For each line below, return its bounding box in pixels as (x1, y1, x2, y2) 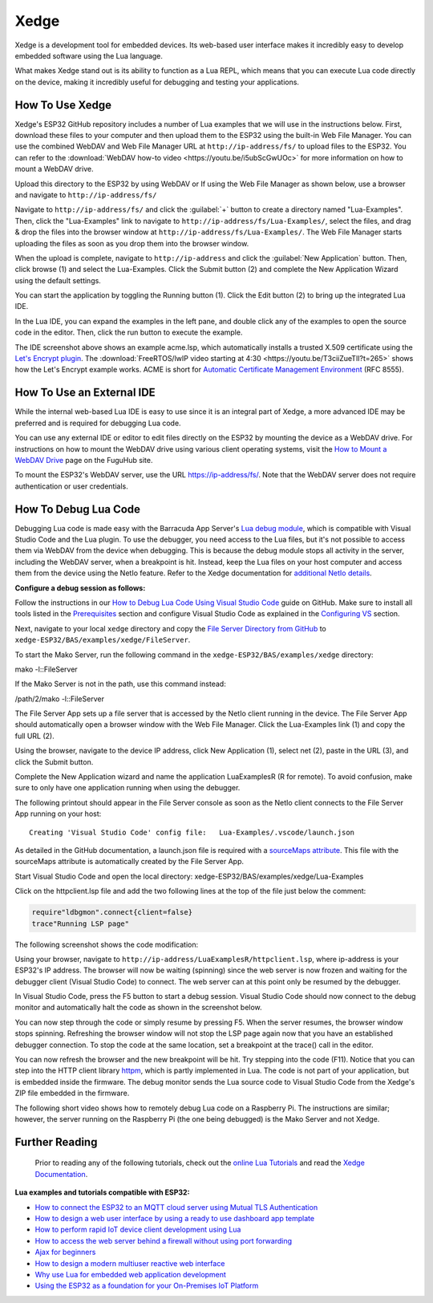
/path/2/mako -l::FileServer (14, 694, 104, 704)
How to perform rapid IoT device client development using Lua (34, 1224, 241, 1235)
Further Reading (14, 1135, 98, 1149)
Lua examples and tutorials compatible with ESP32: (14, 1187, 190, 1197)
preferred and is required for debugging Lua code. (14, 418, 181, 428)
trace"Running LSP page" (31, 919, 130, 928)
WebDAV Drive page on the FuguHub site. (14, 455, 153, 465)
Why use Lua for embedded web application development (34, 1269, 226, 1279)
